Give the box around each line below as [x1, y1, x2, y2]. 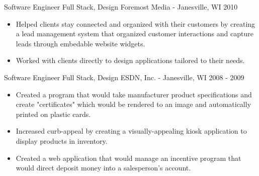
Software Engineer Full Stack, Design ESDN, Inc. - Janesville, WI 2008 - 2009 [4, 72, 244, 82]
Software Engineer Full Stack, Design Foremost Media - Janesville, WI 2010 [4, 2, 238, 12]
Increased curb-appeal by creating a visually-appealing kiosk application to [16, 126, 247, 136]
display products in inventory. [16, 135, 108, 146]
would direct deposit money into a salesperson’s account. [16, 162, 191, 173]
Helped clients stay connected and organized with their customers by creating [16, 18, 255, 29]
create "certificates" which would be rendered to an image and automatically [16, 99, 251, 109]
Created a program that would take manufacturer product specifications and [16, 89, 252, 99]
